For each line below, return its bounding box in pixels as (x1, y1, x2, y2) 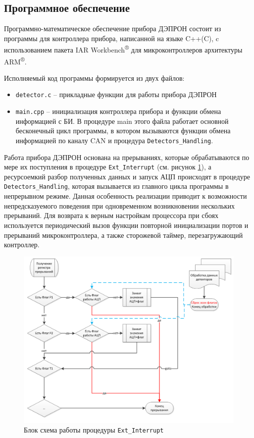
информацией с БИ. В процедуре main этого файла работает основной (15, 115, 229, 126)
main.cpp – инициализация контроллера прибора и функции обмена (15, 106, 221, 116)
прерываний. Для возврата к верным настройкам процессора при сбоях (4, 210, 218, 220)
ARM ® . (4, 55, 27, 66)
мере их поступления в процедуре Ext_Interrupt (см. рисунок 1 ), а (4, 162, 211, 172)
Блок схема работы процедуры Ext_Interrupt (24, 425, 164, 435)
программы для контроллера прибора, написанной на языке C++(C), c (4, 33, 219, 43)
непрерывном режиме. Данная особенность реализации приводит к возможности (4, 191, 247, 201)
